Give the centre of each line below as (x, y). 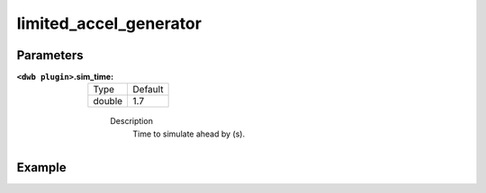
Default (148, 90)
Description (131, 121)
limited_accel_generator (109, 23)
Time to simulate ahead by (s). (189, 134)
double (108, 101)
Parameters (50, 55)
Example (41, 167)
